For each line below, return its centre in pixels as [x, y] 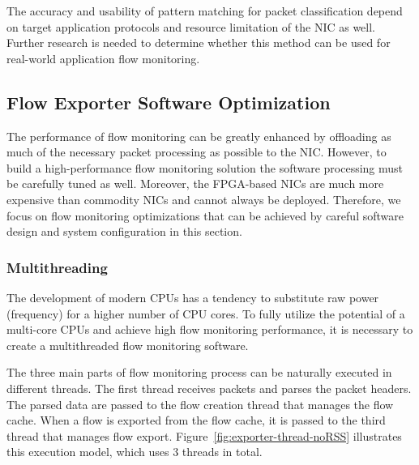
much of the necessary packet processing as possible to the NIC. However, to [197, 152]
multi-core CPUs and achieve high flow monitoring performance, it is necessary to [210, 329]
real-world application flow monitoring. [103, 58]
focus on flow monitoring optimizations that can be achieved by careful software [205, 215]
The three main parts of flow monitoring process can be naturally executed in [199, 372]
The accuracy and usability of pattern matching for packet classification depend [205, 11]
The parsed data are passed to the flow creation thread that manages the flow [200, 404]
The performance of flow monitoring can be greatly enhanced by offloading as [199, 136]
